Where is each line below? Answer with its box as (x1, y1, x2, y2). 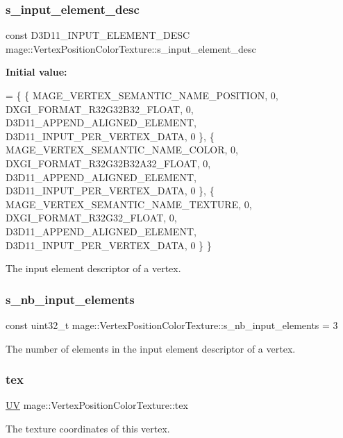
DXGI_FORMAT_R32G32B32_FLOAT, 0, (6, 101, 194, 116)
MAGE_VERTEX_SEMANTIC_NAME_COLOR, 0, (6, 142, 238, 157)
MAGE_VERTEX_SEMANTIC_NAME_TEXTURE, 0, (6, 196, 252, 211)
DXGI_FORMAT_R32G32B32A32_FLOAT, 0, (6, 155, 211, 170)
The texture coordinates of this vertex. (6, 421, 170, 435)
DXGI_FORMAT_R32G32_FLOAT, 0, (6, 210, 177, 225)
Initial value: (6, 65, 67, 79)
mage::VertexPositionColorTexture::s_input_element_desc (6, 41, 256, 56)
